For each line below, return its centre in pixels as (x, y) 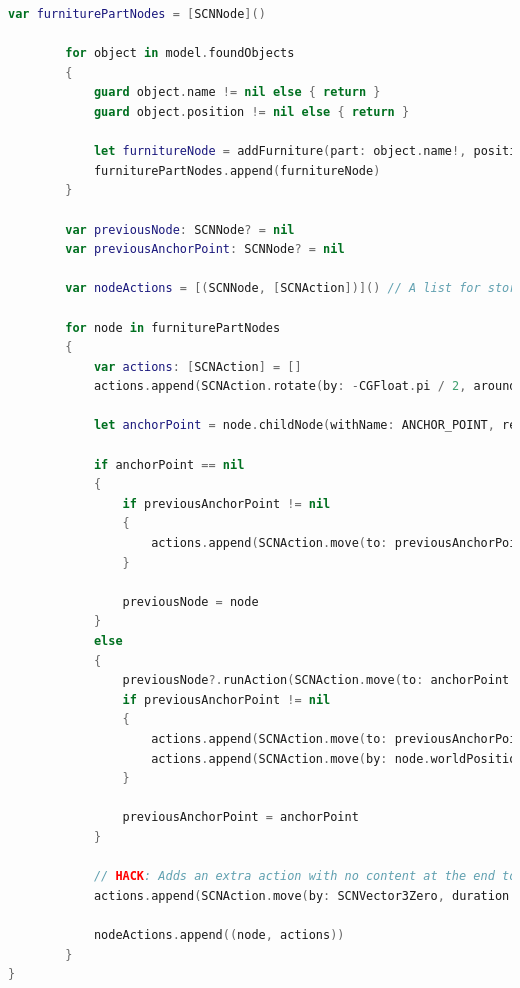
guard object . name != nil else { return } (237, 92)
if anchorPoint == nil (169, 464)
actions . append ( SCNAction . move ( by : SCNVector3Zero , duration (301, 895)
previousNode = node (190, 601)
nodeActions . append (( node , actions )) (219, 934)
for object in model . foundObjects (180, 53)
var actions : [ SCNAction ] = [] (197, 366)
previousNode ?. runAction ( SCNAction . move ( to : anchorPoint (316, 680)
